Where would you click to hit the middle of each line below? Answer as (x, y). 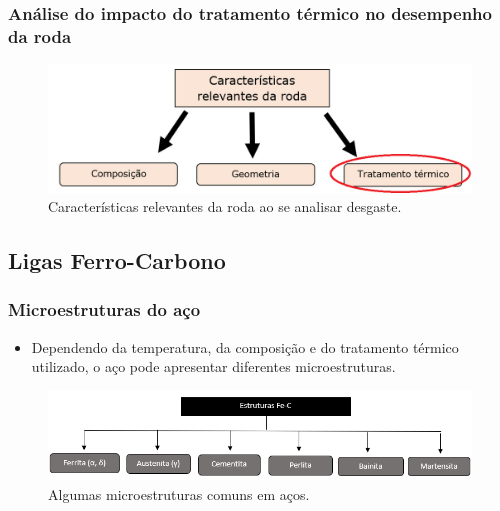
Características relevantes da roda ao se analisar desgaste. (225, 206)
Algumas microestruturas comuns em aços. (179, 493)
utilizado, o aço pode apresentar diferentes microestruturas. (213, 366)
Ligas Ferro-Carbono (117, 260)
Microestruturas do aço (104, 309)
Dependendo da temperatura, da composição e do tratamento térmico (245, 346)
